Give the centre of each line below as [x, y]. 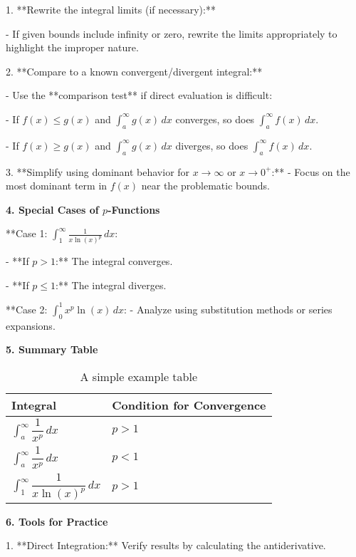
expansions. [31, 325]
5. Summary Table [52, 349]
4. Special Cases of [52, 209]
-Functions [134, 209]
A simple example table [139, 376]
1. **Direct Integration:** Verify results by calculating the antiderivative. [166, 545]
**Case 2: [27, 309]
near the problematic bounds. [205, 186]
